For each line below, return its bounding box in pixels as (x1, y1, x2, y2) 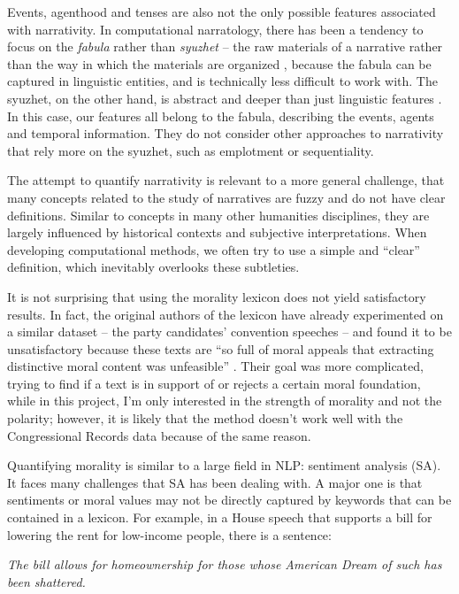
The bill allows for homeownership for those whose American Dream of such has (7, 555, 442, 574)
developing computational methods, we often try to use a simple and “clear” (7, 240, 420, 258)
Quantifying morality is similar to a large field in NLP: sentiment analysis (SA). (7, 456, 441, 474)
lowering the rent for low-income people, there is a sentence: (7, 525, 332, 544)
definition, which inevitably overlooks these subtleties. (7, 258, 300, 276)
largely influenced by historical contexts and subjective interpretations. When (7, 223, 427, 242)
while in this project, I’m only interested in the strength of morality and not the (7, 391, 442, 410)
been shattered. (7, 572, 86, 590)
